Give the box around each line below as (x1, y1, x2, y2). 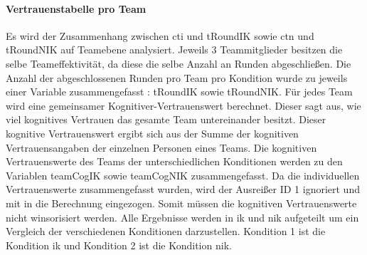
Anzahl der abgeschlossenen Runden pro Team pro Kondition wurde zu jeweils (6, 70, 348, 85)
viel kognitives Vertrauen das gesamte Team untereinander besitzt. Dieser (6, 112, 326, 127)
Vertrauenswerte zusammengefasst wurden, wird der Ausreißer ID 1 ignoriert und (6, 182, 360, 197)
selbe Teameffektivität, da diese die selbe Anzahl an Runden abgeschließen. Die (6, 56, 351, 71)
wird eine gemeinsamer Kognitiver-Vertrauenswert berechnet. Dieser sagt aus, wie (6, 98, 361, 113)
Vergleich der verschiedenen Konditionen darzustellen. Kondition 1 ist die (6, 224, 326, 239)
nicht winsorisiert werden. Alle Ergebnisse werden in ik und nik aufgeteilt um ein (6, 209, 359, 224)
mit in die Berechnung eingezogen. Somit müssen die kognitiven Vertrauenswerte (6, 195, 357, 210)
